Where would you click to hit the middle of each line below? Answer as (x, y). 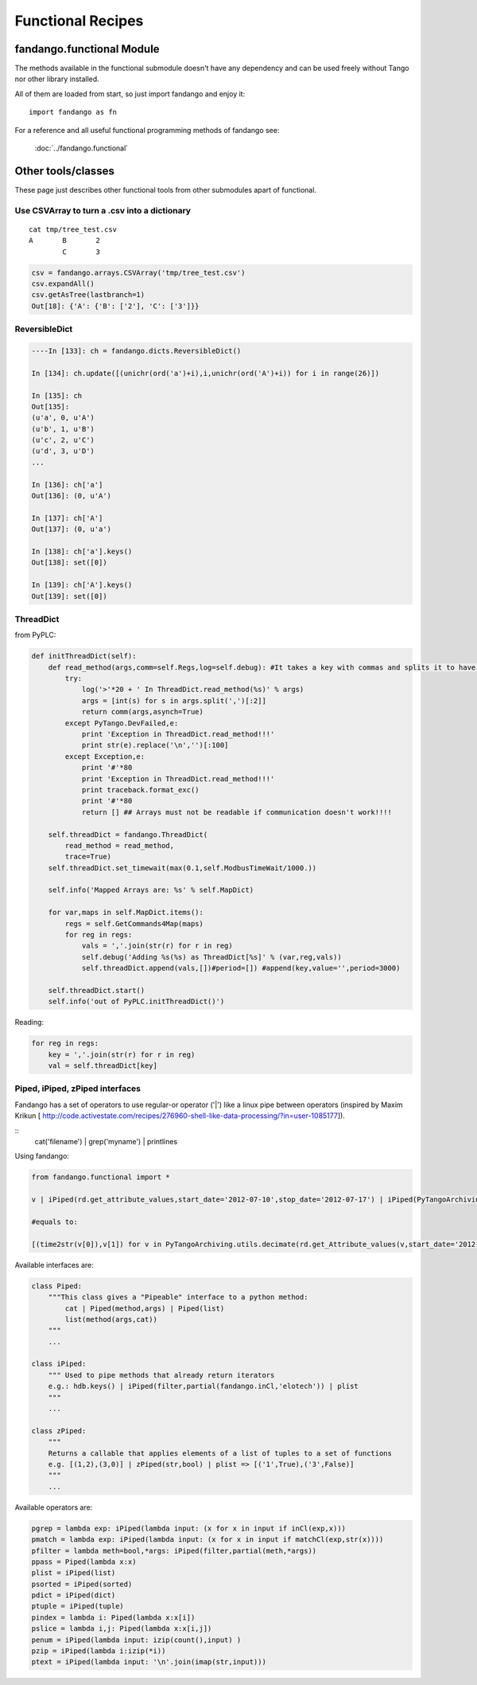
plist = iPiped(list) (74, 1573)
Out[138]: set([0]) (69, 563)
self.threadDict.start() (97, 990)
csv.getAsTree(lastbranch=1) (88, 295)
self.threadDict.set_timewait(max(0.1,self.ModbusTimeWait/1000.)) (182, 868)
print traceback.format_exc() (140, 790)
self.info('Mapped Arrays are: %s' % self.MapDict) (151, 890)
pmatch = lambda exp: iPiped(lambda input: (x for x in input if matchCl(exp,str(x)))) (207, 1540)
